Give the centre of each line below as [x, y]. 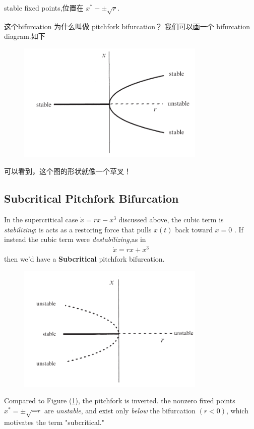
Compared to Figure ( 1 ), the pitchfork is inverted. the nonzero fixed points [120, 401]
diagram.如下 [25, 36]
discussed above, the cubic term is [171, 219]
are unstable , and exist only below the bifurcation [120, 411]
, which [237, 411]
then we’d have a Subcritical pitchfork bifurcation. [84, 258]
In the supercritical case [41, 219]
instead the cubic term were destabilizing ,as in [75, 239]
